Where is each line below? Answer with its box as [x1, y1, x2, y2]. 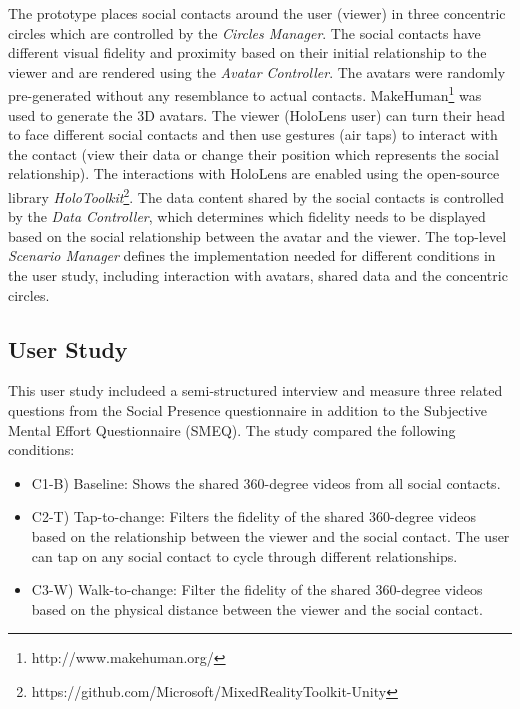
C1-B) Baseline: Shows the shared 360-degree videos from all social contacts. [31, 472, 501, 493]
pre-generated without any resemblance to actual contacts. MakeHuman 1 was [8, 82, 482, 106]
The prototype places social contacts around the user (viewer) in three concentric [8, 3, 506, 23]
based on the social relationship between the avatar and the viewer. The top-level [8, 225, 507, 246]
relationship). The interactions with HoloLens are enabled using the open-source [8, 163, 500, 184]
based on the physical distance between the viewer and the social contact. [31, 598, 483, 619]
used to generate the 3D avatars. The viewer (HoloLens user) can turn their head [8, 104, 506, 125]
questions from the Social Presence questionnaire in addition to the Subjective [8, 400, 487, 421]
